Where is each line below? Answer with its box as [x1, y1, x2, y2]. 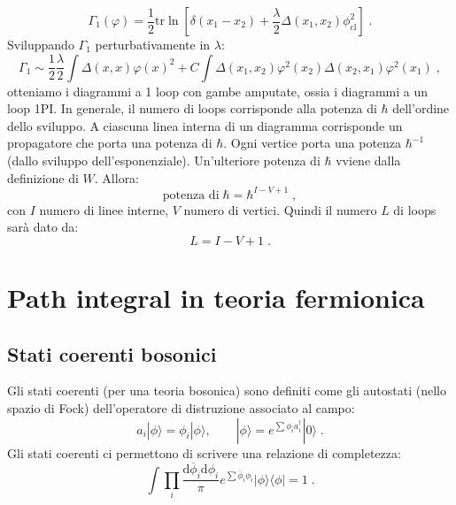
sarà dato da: [7, 218, 79, 236]
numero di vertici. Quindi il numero [183, 200, 377, 218]
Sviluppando [7, 35, 74, 53]
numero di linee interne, [39, 200, 169, 218]
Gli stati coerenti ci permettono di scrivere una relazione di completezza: [7, 443, 401, 462]
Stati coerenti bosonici [7, 340, 217, 367]
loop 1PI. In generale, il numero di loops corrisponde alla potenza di [7, 99, 377, 118]
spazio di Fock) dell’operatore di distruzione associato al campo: [7, 399, 355, 417]
